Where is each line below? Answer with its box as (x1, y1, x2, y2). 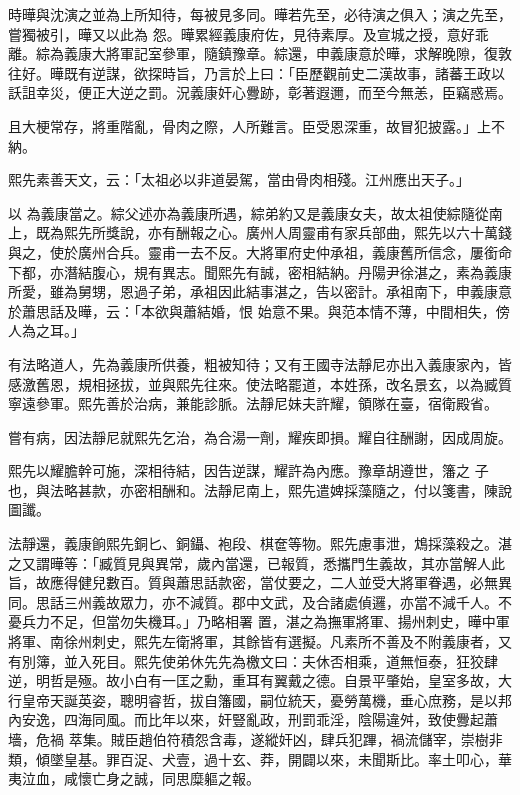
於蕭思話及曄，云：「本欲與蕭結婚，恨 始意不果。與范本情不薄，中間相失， (8, 300, 496, 321)
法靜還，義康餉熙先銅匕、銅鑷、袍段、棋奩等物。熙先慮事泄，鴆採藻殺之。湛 (8, 533, 512, 554)
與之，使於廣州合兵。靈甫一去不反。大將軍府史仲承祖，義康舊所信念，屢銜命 (8, 241, 512, 262)
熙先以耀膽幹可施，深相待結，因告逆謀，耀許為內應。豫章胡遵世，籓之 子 (8, 460, 489, 481)
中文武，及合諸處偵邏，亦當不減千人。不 (245, 591, 512, 612)
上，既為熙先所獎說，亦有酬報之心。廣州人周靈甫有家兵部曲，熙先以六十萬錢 (8, 222, 512, 243)
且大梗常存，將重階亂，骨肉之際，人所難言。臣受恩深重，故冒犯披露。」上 (8, 115, 491, 136)
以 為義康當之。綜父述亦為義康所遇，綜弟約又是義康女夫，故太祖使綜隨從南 (8, 202, 503, 223)
